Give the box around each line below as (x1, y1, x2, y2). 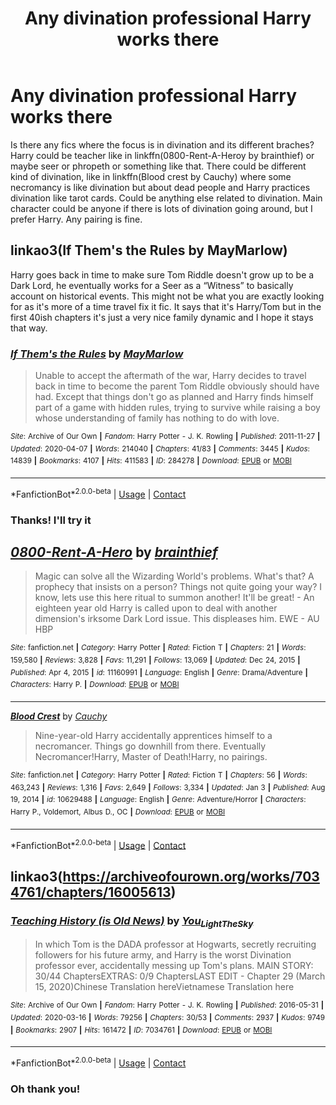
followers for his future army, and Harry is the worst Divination (34, 949, 292, 961)
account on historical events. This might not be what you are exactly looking (10, 290, 325, 302)
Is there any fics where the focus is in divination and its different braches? (10, 138, 315, 151)
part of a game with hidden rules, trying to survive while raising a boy (34, 402, 321, 414)
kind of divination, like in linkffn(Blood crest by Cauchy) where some (10, 170, 292, 182)
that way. (10, 322, 48, 334)
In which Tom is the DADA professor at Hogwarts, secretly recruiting (34, 938, 317, 951)
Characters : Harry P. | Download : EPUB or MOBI (10, 680, 180, 690)
